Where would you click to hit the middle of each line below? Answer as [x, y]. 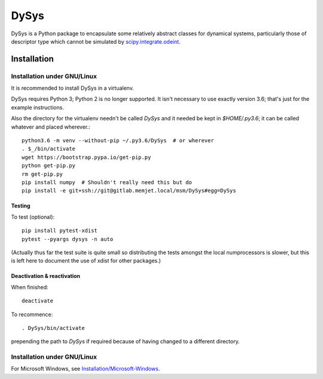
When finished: [30, 287]
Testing [21, 206]
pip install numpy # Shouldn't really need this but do [107, 182]
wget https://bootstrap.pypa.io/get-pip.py [86, 157]
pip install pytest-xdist [60, 231]
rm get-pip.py [42, 174]
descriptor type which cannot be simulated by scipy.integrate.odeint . [96, 41]
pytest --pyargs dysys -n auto [68, 239]
